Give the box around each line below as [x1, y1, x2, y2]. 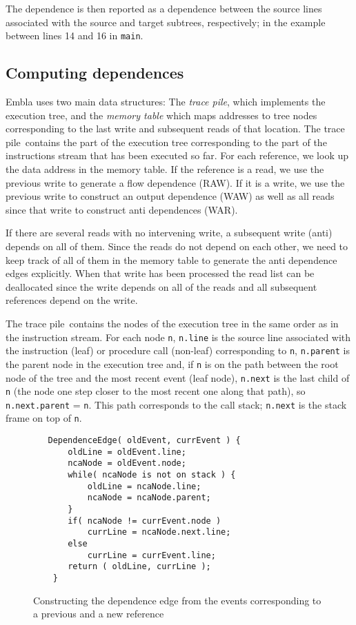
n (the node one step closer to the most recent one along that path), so [6, 384, 306, 398]
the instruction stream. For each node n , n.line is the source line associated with [6, 329, 351, 344]
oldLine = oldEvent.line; [68, 447, 186, 457]
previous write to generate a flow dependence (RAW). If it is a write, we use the [6, 175, 345, 189]
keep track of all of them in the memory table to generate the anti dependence [6, 252, 337, 267]
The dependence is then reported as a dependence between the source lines [6, 1, 322, 15]
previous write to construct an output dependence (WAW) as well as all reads [6, 189, 335, 203]
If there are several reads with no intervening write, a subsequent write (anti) [6, 225, 333, 240]
